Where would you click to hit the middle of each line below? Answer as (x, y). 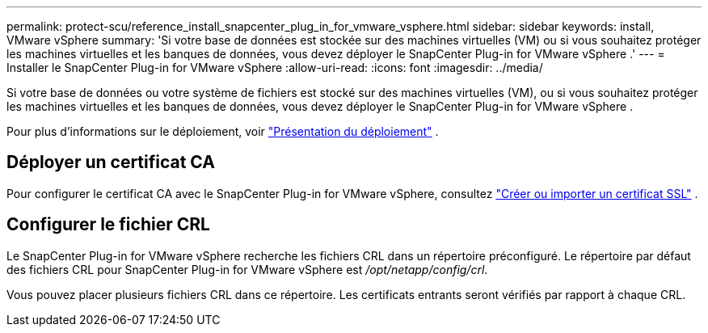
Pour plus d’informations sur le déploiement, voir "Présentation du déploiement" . (223, 131)
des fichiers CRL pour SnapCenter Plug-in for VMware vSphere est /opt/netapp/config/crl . (247, 269)
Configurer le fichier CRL (108, 225)
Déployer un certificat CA (111, 162)
